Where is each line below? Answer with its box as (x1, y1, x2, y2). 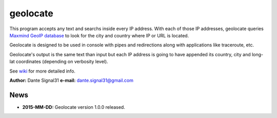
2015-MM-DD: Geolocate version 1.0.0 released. (22, 104, 125, 110)
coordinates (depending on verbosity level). (15, 59, 108, 65)
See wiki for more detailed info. (9, 68, 75, 74)
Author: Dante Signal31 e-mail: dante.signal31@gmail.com (9, 77, 133, 83)
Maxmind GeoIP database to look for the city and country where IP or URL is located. (9, 32, 189, 38)
